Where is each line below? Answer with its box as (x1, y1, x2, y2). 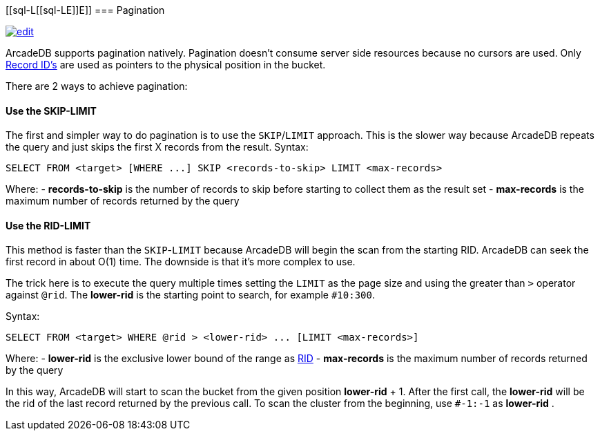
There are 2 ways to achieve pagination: (6, 80, 188, 92)
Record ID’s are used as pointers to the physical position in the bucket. (6, 59, 326, 70)
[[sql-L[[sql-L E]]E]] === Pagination (6, 4, 165, 16)
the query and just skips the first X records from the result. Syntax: (6, 141, 309, 153)
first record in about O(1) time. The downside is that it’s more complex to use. (6, 256, 356, 268)
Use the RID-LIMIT (6, 219, 91, 231)
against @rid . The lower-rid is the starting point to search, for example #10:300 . (6, 289, 375, 301)
